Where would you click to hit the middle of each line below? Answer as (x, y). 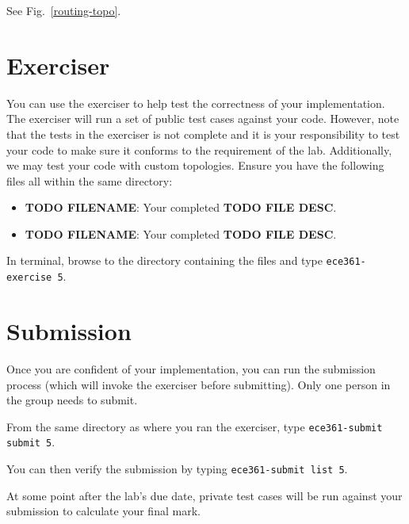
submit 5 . (31, 442)
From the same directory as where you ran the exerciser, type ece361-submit (195, 426)
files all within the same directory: (90, 180)
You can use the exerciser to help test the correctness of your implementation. (196, 103)
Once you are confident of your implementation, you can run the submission (191, 368)
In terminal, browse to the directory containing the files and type (164, 260)
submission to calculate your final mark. (103, 511)
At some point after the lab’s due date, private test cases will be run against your (204, 495)
